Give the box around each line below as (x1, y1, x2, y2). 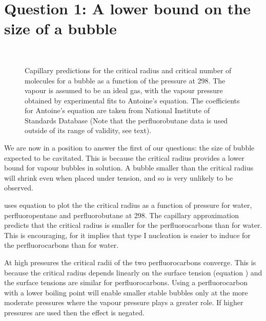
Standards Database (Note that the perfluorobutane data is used (25, 115, 228, 125)
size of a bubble (4, 18, 117, 39)
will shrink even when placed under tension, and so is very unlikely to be (4, 172, 233, 183)
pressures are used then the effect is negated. (4, 307, 145, 317)
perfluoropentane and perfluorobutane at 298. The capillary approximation (4, 209, 239, 220)
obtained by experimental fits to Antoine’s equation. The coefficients (25, 95, 240, 105)
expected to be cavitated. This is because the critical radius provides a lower (4, 152, 244, 163)
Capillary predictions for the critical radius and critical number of (25, 65, 232, 75)
